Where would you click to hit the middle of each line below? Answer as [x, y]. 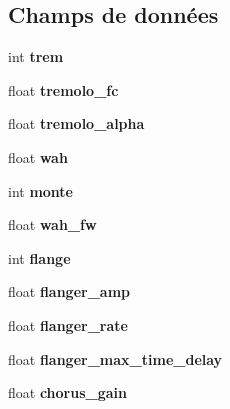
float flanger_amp [69, 291]
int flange [39, 257]
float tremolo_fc [63, 89]
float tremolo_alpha [76, 123]
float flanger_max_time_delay [115, 358]
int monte [41, 190]
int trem [36, 56]
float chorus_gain [67, 392]
